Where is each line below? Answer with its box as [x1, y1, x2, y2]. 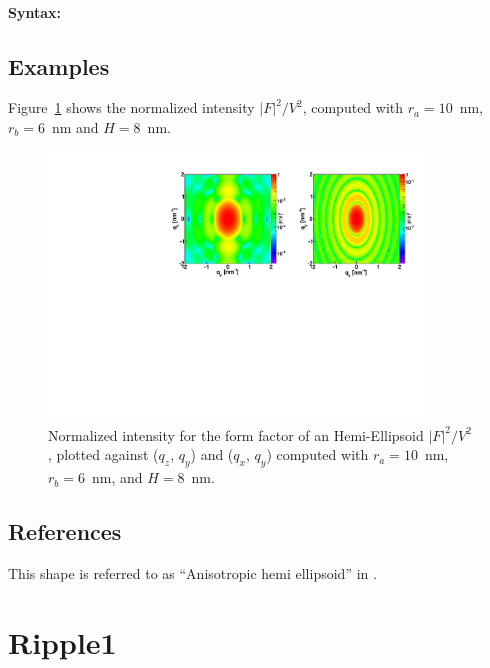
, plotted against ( [48, 444, 159, 465]
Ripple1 [8, 621, 117, 662]
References [8, 516, 122, 547]
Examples [8, 50, 110, 81]
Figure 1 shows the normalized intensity [8, 97, 255, 118]
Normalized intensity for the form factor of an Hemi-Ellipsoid [48, 424, 424, 445]
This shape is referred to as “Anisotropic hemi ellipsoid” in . [8, 563, 377, 584]
